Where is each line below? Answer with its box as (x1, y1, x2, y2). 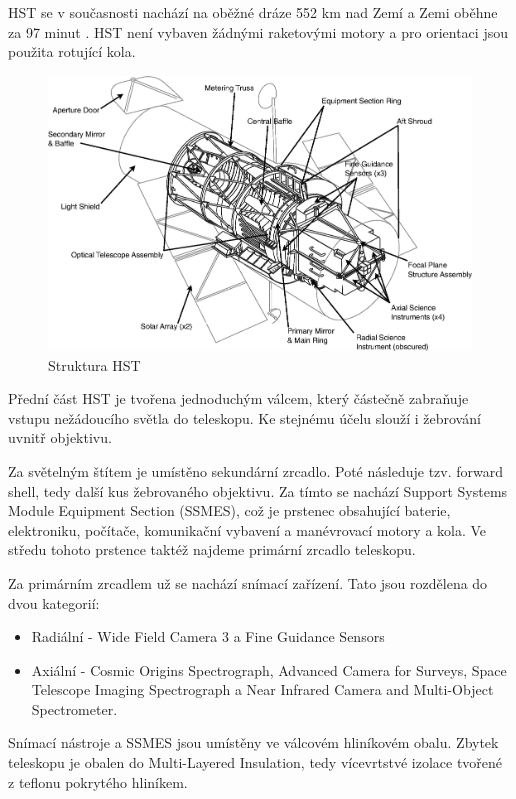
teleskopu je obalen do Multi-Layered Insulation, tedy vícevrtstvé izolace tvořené (8, 752, 503, 773)
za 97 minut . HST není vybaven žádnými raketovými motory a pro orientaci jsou (8, 21, 508, 42)
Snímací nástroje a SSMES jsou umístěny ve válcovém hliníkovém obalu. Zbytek (8, 732, 499, 753)
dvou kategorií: (8, 592, 100, 613)
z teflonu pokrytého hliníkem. (8, 771, 188, 792)
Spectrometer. (31, 698, 118, 719)
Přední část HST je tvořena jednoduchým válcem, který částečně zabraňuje (8, 388, 469, 409)
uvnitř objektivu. (8, 427, 112, 448)
